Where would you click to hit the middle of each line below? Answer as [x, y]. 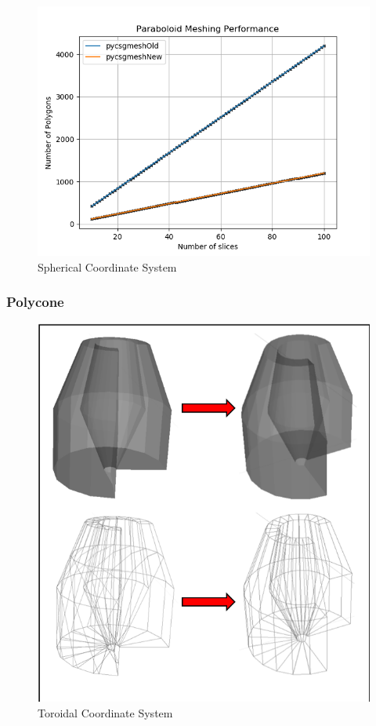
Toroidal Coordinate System [105, 712]
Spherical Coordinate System [107, 266]
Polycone [35, 302]
